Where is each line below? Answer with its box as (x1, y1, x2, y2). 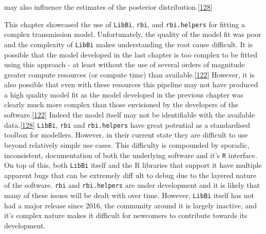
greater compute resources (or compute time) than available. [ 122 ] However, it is (4, 69, 255, 80)
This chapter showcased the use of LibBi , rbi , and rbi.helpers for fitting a (4, 18, 245, 29)
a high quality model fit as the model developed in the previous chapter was (4, 89, 243, 100)
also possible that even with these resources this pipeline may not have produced (4, 79, 258, 90)
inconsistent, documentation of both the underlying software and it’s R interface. (4, 149, 257, 160)
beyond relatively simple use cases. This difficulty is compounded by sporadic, (4, 139, 250, 150)
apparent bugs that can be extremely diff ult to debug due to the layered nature (4, 169, 257, 180)
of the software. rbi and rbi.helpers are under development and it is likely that (4, 180, 260, 190)
